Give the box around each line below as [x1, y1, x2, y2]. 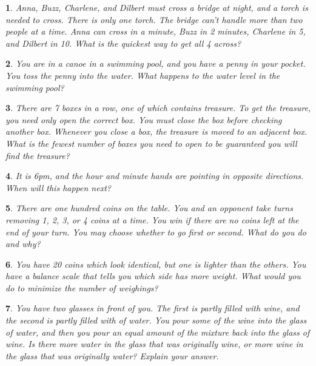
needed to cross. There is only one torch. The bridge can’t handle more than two [5, 13, 303, 25]
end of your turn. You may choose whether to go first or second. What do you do [5, 225, 306, 238]
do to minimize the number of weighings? [5, 281, 158, 294]
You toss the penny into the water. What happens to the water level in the [5, 69, 280, 81]
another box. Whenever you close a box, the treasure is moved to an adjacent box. [5, 125, 308, 138]
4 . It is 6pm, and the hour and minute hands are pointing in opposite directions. [5, 169, 304, 182]
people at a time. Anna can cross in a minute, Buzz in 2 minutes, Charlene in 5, [5, 25, 306, 38]
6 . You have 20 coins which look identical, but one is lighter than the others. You [5, 257, 306, 270]
